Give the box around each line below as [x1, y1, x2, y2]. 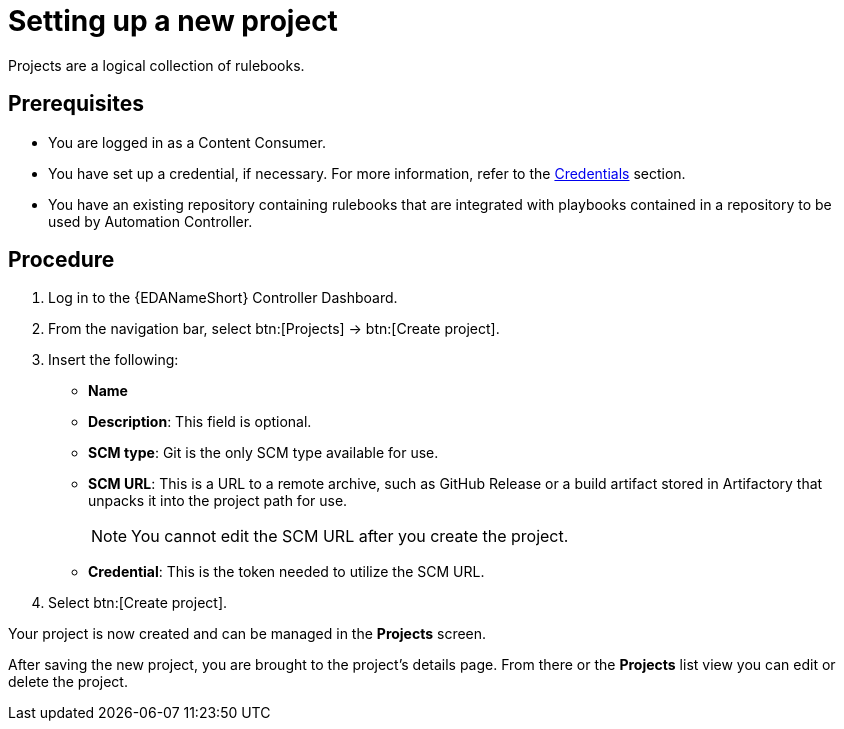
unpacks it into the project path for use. [88, 492, 348, 510]
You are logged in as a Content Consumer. [48, 133, 326, 151]
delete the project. [8, 673, 128, 691]
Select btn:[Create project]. [48, 594, 228, 612]
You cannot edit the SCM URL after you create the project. [131, 526, 569, 547]
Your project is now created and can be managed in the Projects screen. [8, 625, 487, 643]
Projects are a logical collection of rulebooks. [8, 56, 305, 74]
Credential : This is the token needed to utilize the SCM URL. [88, 563, 485, 581]
